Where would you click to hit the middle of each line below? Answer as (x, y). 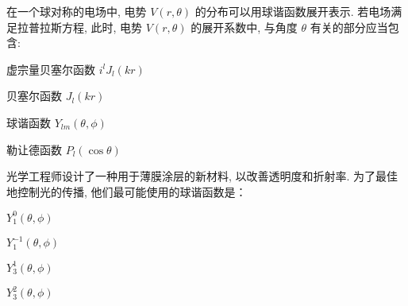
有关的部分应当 (349, 27)
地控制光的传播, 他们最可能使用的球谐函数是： (127, 191)
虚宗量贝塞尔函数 (51, 69)
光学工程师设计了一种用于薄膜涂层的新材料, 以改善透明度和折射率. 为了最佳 (202, 176)
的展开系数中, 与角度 (244, 27)
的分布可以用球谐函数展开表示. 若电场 (293, 11)
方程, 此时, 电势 (102, 27)
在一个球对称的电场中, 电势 (77, 11)
